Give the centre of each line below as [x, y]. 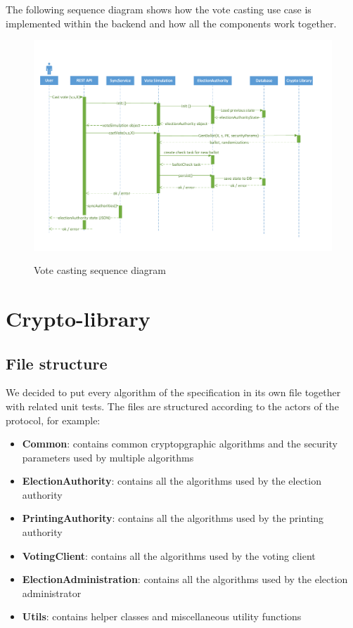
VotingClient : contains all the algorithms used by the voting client [169, 555]
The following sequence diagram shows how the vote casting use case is [159, 9]
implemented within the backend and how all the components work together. [171, 23]
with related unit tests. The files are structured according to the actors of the [172, 406]
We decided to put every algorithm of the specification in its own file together [173, 392]
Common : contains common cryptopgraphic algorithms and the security [180, 444]
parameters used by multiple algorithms [108, 457]
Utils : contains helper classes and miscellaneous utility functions [162, 616]
